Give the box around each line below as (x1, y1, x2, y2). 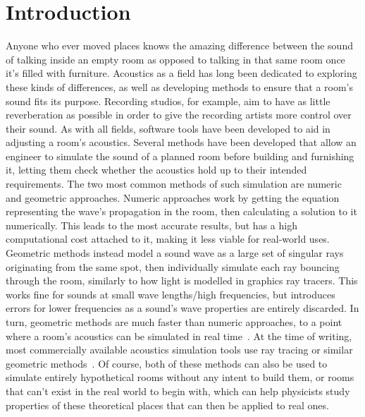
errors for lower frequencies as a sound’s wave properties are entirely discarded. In (6, 301, 359, 315)
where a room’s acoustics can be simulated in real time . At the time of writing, (6, 328, 352, 343)
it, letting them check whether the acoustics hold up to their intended (6, 162, 307, 177)
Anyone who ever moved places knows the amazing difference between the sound (6, 38, 353, 53)
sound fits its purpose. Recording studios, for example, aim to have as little (6, 93, 330, 108)
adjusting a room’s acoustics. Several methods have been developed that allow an (6, 135, 357, 150)
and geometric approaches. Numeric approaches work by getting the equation (6, 190, 340, 205)
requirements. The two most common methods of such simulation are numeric (6, 176, 342, 191)
